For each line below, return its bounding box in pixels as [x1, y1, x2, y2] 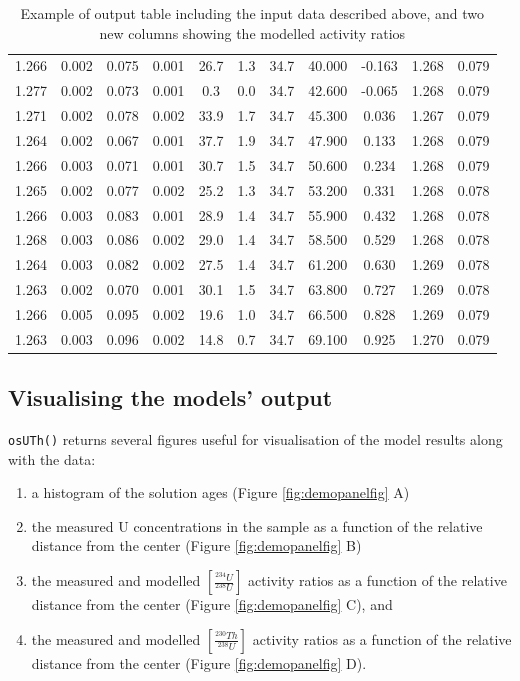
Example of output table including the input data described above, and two [20, 3, 485, 23]
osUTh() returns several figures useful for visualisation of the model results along [8, 429, 503, 450]
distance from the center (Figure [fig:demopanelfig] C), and [31, 594, 393, 615]
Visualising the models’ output [8, 382, 333, 413]
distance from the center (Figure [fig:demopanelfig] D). [31, 652, 367, 673]
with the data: [8, 448, 96, 469]
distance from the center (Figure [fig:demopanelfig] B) [31, 535, 362, 556]
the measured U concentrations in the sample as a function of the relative [31, 515, 483, 536]
